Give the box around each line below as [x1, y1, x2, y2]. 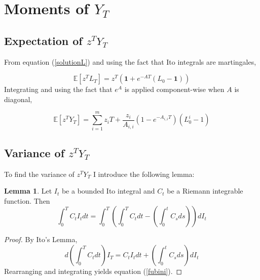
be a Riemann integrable [167, 185, 243, 196]
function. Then [4, 195, 50, 206]
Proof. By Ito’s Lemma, [4, 234, 78, 245]
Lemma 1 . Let [4, 185, 52, 196]
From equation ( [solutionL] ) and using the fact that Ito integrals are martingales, [4, 56, 256, 67]
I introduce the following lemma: [93, 168, 195, 179]
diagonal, [4, 94, 32, 104]
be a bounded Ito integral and [61, 185, 155, 196]
